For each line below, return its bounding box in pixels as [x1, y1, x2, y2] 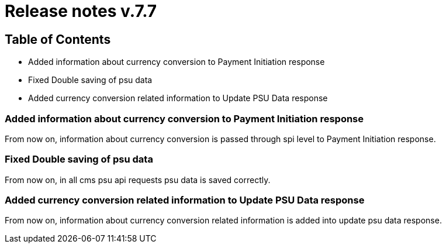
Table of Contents [5, 32, 111, 47]
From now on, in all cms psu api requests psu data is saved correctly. [5, 174, 271, 185]
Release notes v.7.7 [5, 1, 157, 21]
